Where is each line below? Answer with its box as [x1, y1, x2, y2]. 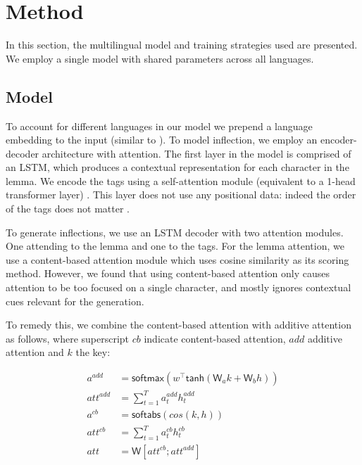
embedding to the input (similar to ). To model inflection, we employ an [6, 132, 318, 147]
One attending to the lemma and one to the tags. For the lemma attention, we [6, 238, 344, 253]
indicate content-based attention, [144, 331, 286, 345]
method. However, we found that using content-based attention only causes [6, 266, 330, 281]
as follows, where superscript [6, 331, 130, 345]
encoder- [320, 132, 357, 147]
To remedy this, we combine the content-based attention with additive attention [6, 317, 351, 332]
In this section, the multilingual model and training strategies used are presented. [6, 37, 358, 52]
